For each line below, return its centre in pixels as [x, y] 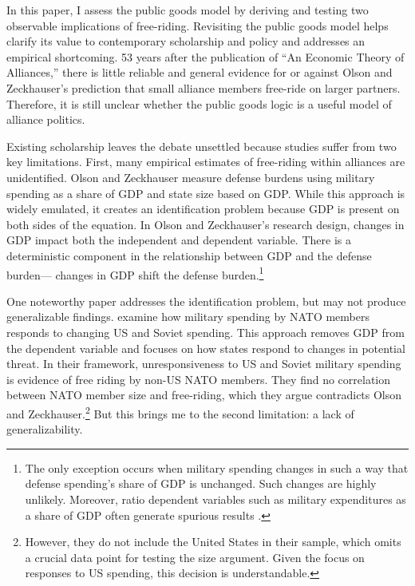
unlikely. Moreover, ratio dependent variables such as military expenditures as [215, 499]
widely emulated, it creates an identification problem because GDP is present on [203, 209]
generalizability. [45, 429]
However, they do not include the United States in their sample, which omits [213, 542]
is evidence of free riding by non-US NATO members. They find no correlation [199, 379]
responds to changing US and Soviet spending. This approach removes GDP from [206, 332]
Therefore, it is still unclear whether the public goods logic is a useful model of [199, 103]
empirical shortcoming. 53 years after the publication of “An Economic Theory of [206, 56]
